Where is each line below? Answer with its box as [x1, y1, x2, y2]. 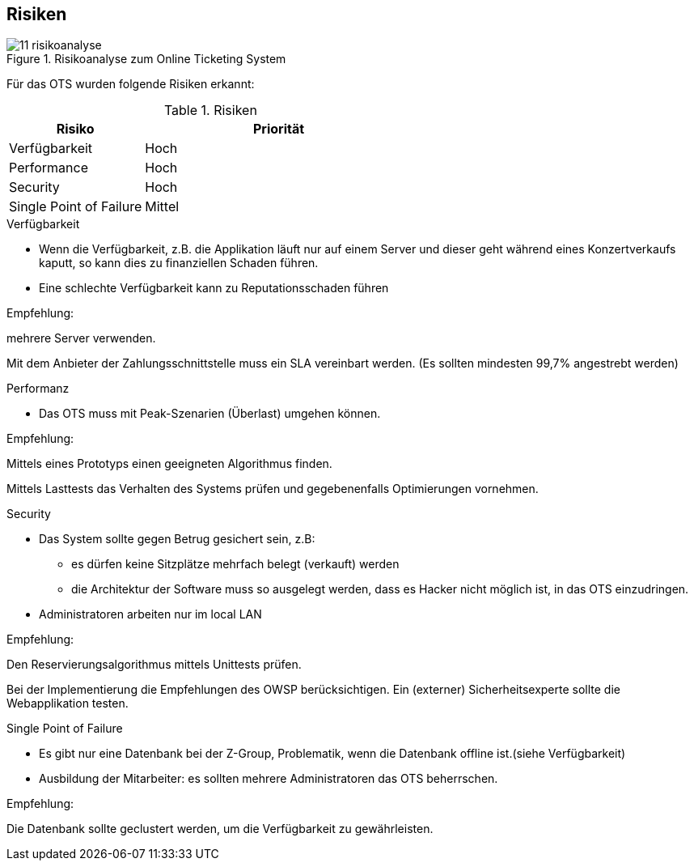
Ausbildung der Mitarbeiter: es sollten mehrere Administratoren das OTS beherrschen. [39, 771, 498, 786]
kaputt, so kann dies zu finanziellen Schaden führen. [39, 256, 319, 270]
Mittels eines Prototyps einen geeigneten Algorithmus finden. [6, 457, 332, 471]
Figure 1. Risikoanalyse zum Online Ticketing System [6, 52, 286, 66]
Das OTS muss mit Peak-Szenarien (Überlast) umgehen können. [39, 406, 381, 421]
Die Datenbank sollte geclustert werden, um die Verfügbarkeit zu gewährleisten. [6, 822, 434, 836]
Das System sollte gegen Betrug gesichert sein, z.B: [39, 532, 315, 546]
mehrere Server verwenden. [6, 331, 156, 346]
